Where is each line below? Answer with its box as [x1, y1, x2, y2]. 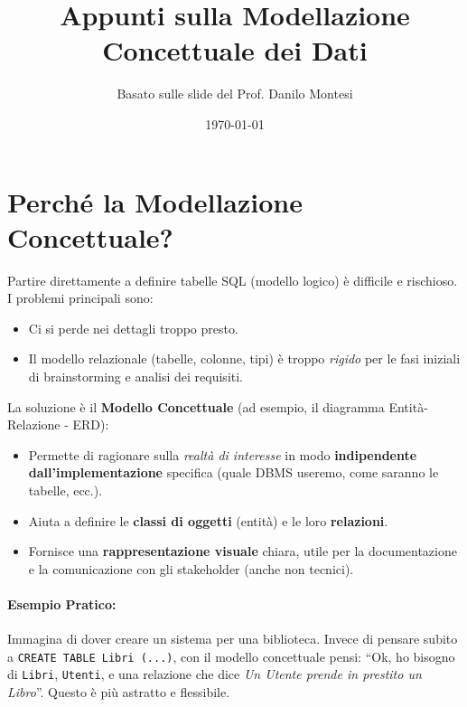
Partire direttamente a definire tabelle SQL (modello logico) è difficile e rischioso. [7, 270, 458, 289]
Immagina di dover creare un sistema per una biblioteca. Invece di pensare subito [7, 629, 458, 648]
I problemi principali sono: [7, 288, 154, 307]
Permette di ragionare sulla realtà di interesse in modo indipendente [28, 445, 417, 464]
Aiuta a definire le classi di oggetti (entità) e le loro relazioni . [28, 511, 388, 530]
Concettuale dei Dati [102, 32, 368, 69]
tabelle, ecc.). [28, 480, 103, 499]
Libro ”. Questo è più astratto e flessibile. [7, 683, 230, 702]
